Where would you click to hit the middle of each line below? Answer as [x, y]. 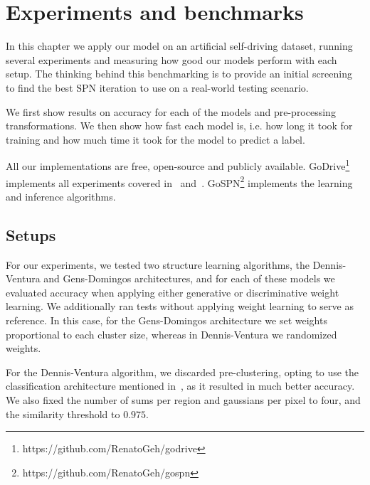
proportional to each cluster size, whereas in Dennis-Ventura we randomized [171, 334]
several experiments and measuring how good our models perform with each [171, 59]
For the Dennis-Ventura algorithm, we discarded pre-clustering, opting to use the [183, 372]
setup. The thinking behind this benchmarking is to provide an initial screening [179, 74]
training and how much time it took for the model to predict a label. [155, 139]
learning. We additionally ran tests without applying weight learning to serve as [180, 306]
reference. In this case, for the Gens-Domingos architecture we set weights [166, 320]
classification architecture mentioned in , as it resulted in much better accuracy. [180, 386]
